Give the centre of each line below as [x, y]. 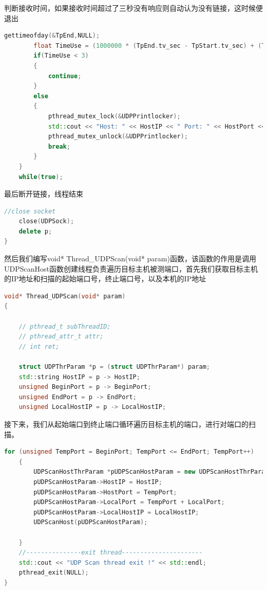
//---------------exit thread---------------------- [111, 553]
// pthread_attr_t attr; [61, 337]
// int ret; [39, 346]
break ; [59, 146]
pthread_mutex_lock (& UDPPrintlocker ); [114, 116]
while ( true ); [41, 177]
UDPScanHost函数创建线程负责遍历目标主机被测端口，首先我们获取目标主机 [131, 268]
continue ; [65, 76]
